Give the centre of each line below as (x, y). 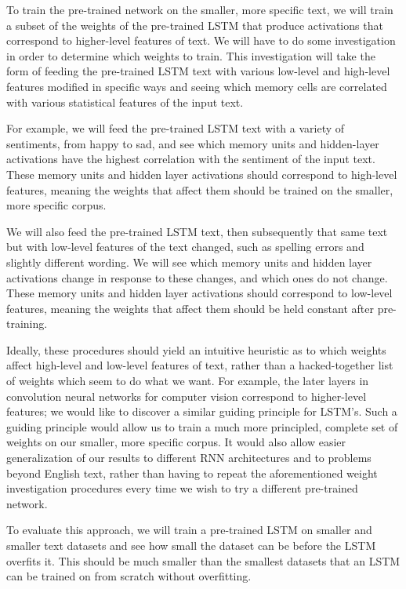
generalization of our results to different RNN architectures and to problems (189, 458)
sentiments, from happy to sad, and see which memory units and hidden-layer (193, 143)
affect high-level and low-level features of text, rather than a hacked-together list (200, 365)
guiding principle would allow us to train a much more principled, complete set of (202, 426)
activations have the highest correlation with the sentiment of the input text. (191, 159)
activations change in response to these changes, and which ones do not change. (197, 277)
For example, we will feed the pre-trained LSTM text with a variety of (176, 128)
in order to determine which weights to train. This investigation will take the (191, 55)
